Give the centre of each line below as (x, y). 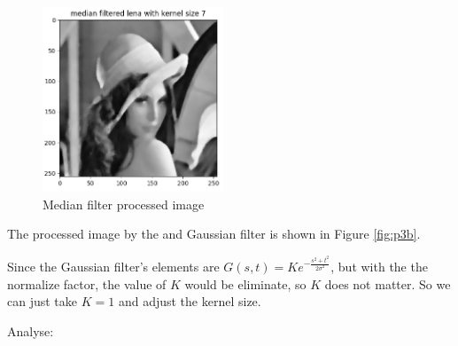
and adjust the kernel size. (190, 301)
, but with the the (379, 267)
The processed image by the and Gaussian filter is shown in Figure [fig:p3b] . (214, 234)
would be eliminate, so (245, 283)
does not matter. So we (388, 283)
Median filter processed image (124, 204)
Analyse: (31, 331)
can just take (43, 301)
